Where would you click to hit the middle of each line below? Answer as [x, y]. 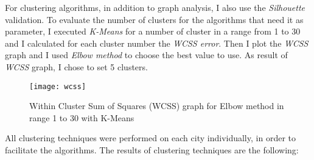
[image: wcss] [58, 86]
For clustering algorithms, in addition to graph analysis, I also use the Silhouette [155, 7]
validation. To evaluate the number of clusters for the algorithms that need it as [154, 19]
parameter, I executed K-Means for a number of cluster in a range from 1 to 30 [153, 31]
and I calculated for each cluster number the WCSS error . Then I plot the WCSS [157, 43]
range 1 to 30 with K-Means [82, 117]
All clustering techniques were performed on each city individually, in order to [150, 138]
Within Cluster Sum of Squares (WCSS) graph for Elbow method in [157, 106]
